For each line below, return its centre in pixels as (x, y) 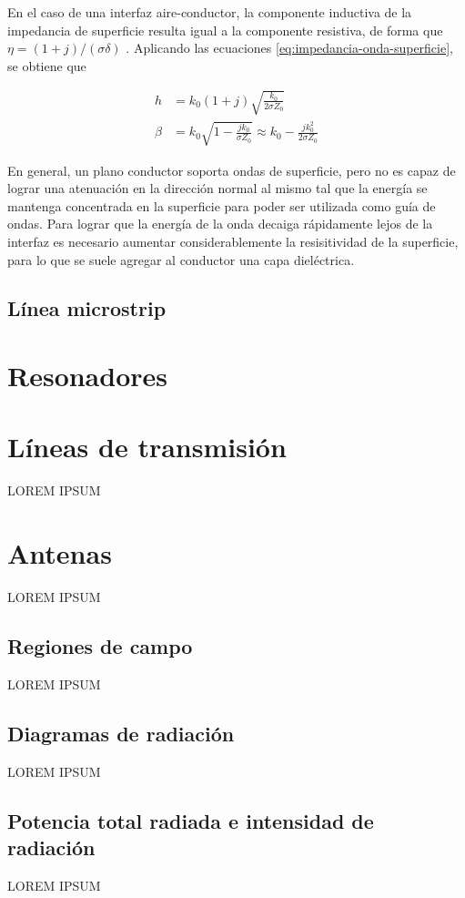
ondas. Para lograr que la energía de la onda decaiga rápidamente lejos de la (220, 224)
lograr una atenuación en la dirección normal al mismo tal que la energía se (217, 188)
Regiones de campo (100, 646)
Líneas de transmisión (147, 447)
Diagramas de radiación (121, 733)
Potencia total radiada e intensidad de (191, 820)
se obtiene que (47, 65)
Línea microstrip (87, 308)
